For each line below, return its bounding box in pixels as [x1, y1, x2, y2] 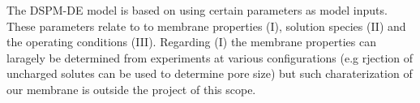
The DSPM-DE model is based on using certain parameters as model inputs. [6, 2, 388, 18]
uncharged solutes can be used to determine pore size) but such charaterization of [6, 65, 413, 82]
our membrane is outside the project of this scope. [6, 80, 256, 97]
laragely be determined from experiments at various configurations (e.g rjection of [6, 49, 414, 66]
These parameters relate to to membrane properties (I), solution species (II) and [6, 17, 406, 34]
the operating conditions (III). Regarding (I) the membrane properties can [6, 33, 376, 50]
